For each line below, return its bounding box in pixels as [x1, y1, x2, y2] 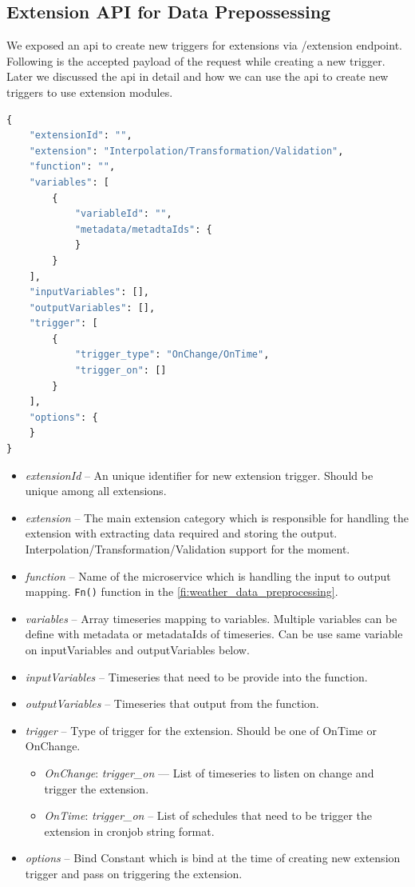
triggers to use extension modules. [6, 83, 173, 100]
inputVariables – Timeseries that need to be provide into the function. [25, 668, 368, 685]
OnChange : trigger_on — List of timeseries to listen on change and [44, 765, 374, 781]
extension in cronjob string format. [44, 822, 215, 839]
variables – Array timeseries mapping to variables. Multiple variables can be [25, 609, 397, 626]
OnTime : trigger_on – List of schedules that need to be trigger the [44, 807, 373, 824]
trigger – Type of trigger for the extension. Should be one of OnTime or [25, 721, 377, 738]
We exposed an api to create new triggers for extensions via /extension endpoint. [6, 37, 402, 54]
